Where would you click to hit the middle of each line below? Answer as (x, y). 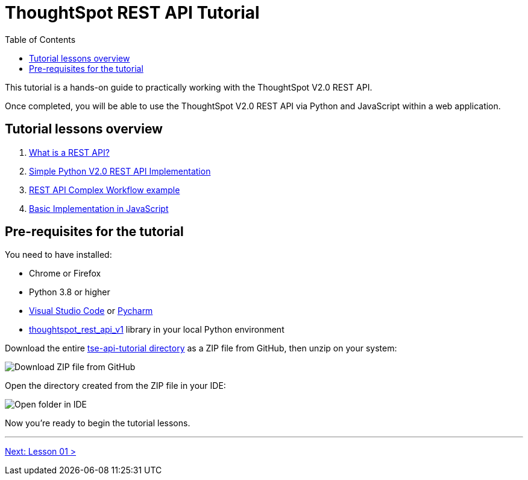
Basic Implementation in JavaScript (99, 208)
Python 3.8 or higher (70, 292)
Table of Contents (40, 39)
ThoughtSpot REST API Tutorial (132, 13)
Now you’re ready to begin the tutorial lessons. (98, 423)
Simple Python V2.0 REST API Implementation (120, 171)
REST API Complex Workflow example (105, 190)
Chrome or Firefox (65, 274)
